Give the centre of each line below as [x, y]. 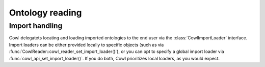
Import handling [36, 26]
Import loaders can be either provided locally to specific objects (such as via [86, 45]
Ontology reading [45, 13]
